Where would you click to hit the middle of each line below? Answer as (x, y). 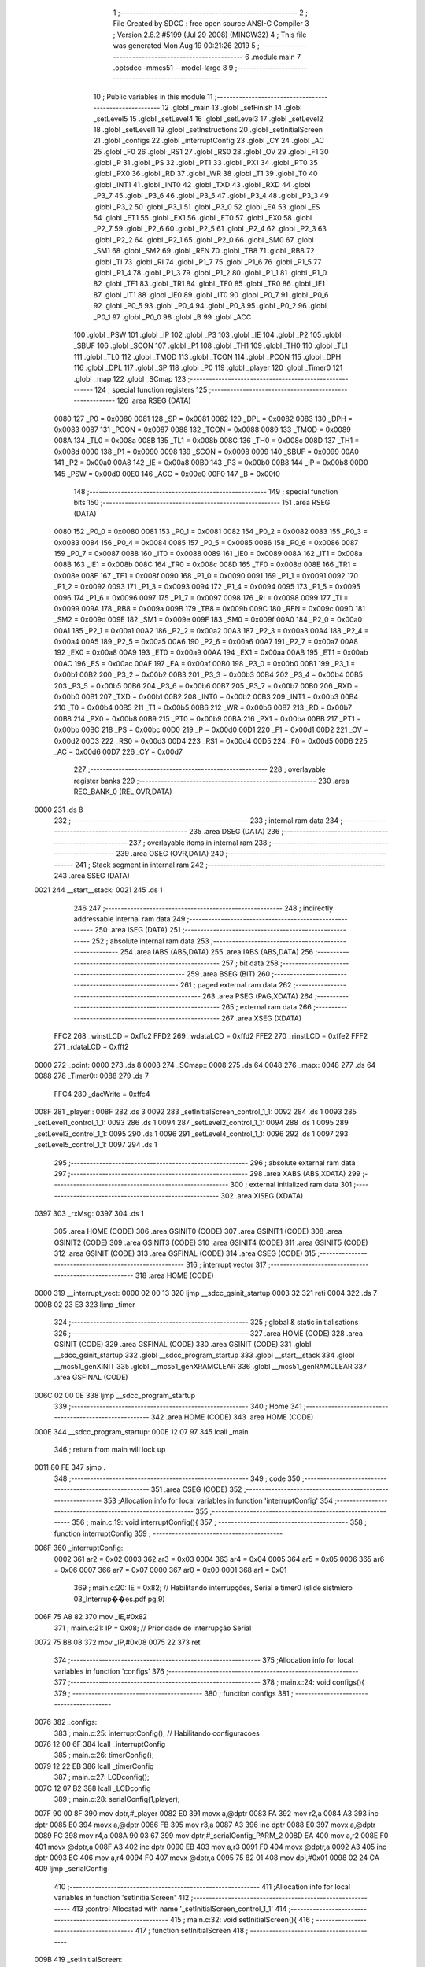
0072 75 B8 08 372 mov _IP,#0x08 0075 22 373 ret (117, 1642)
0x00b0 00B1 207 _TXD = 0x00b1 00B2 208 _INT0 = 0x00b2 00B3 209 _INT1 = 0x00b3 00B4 (206, 697)
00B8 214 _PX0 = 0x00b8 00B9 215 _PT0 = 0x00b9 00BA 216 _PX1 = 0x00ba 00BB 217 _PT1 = (208, 718)
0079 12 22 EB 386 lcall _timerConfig (94, 1766)
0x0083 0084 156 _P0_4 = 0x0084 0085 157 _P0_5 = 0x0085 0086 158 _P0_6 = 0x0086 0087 (206, 542)
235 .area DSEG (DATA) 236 (235, 832)
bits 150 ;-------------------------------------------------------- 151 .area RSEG (202, 503)
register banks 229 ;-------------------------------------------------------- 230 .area (211, 781)
